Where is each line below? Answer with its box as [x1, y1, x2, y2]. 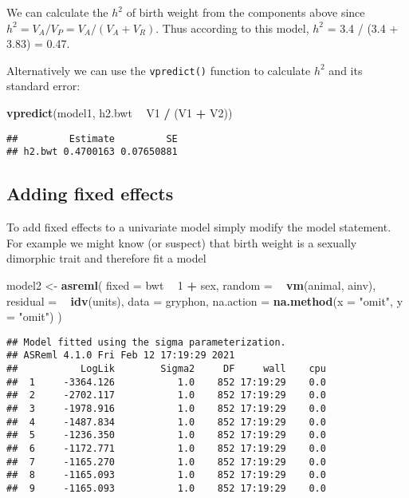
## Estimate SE [6, 132, 178, 144]
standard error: [6, 77, 81, 94]
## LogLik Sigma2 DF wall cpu [6, 363, 326, 375]
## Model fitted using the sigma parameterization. [6, 336, 286, 348]
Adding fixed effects [6, 181, 174, 206]
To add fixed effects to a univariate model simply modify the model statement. [6, 219, 391, 235]
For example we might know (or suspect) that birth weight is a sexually [6, 234, 357, 251]
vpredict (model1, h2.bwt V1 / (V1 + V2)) [6, 105, 233, 121]
